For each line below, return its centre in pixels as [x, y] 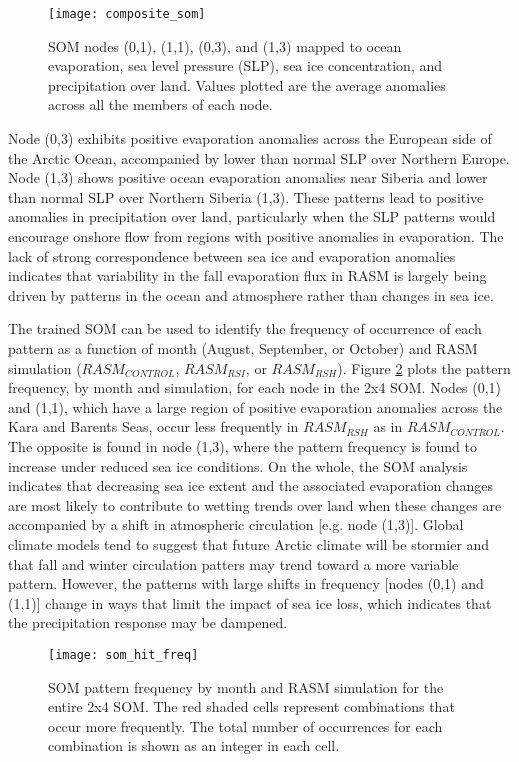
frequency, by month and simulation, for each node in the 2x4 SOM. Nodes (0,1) [254, 387]
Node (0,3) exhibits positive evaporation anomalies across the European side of [250, 138]
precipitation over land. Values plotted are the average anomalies [247, 84]
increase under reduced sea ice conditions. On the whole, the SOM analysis [238, 465]
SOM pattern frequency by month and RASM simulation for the [246, 686]
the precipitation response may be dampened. [148, 622]
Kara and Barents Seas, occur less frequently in [153, 426]
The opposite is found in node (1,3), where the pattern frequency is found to [242, 445]
